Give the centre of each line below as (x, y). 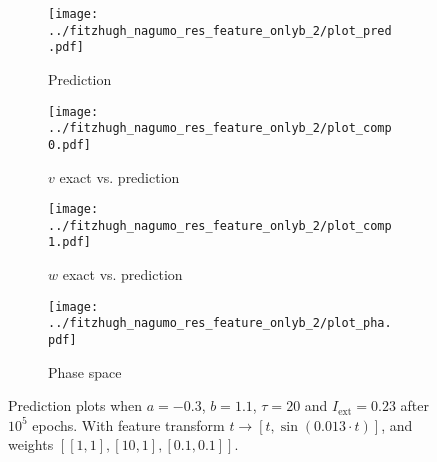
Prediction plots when (75, 405)
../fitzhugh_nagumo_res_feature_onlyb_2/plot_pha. (220, 323)
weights (31, 444)
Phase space (85, 371)
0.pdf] (69, 144)
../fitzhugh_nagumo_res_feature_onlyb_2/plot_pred (220, 30)
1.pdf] (69, 242)
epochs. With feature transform (128, 424)
